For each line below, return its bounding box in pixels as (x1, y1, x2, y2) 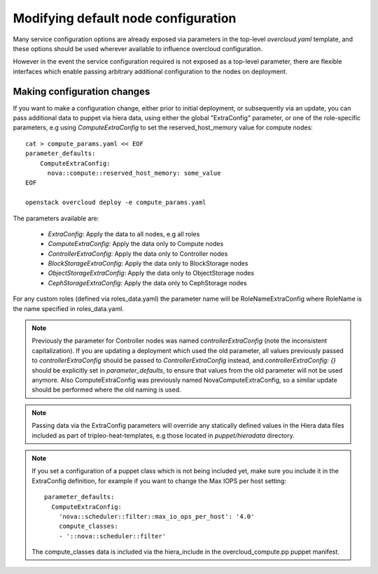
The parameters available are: (13, 214, 99, 222)
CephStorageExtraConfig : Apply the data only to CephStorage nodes (48, 278, 248, 287)
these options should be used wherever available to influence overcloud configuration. (13, 44, 262, 52)
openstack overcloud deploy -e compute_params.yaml (25, 199, 206, 206)
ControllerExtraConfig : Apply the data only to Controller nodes (48, 249, 228, 258)
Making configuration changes (13, 85, 150, 97)
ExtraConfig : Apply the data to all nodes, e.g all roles (48, 229, 200, 238)
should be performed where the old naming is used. (31, 385, 181, 394)
